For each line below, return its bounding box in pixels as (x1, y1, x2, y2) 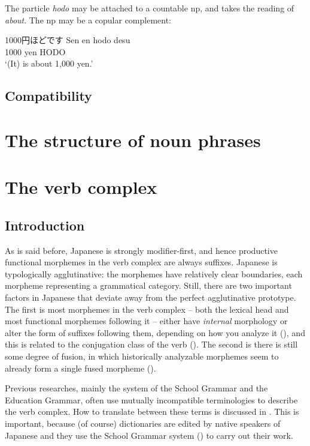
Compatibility (5, 86, 92, 105)
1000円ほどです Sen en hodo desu (5, 34, 130, 46)
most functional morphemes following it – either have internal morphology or (5, 315, 288, 327)
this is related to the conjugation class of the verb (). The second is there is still (5, 338, 298, 351)
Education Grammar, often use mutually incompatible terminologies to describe (5, 393, 298, 406)
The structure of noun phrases (5, 127, 261, 152)
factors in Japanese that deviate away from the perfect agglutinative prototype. (5, 291, 296, 304)
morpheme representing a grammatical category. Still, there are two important (5, 279, 292, 292)
